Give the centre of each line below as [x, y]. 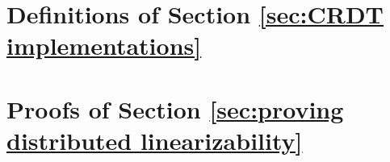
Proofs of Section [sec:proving [175, 108]
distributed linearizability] [155, 140]
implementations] [104, 46]
